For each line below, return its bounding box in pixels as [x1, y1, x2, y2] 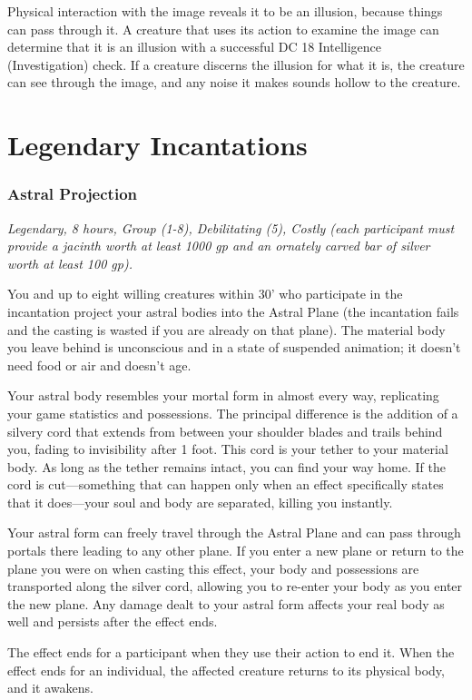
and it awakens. [7, 678, 93, 697]
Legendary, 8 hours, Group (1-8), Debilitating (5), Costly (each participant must [7, 218, 455, 237]
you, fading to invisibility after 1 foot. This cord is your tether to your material [7, 439, 448, 458]
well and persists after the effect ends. [7, 612, 218, 631]
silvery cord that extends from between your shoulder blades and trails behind [7, 421, 443, 440]
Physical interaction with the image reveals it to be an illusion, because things [7, 2, 443, 20]
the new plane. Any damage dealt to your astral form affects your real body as [7, 594, 445, 613]
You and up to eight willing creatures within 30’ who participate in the [7, 284, 403, 303]
